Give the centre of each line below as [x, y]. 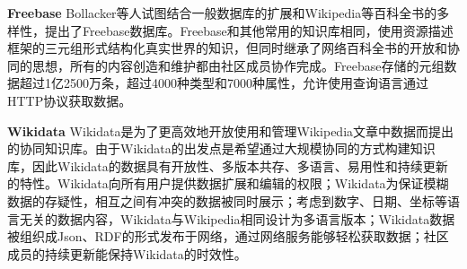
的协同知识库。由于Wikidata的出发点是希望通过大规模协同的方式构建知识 [221, 148]
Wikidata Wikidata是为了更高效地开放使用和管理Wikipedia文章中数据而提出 [231, 130]
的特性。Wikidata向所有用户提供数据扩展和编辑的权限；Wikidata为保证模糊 [228, 183]
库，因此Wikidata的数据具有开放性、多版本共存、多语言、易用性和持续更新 [228, 165]
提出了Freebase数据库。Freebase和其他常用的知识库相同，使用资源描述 [249, 30]
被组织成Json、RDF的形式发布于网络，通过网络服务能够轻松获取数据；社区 [228, 236]
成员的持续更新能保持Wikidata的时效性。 [127, 253]
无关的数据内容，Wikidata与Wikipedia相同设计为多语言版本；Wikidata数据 [237, 218]
